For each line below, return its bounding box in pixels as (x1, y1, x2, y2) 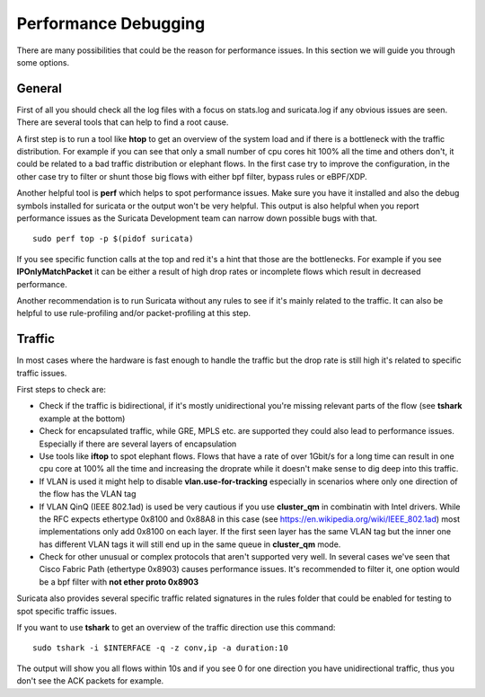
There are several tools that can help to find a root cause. (16, 117, 229, 128)
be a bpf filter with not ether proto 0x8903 (39, 576, 199, 587)
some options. (16, 57, 70, 67)
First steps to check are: (16, 384, 107, 394)
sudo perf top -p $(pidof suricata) (32, 234, 194, 244)
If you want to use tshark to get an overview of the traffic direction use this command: (16, 622, 336, 633)
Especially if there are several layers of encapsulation (39, 438, 237, 449)
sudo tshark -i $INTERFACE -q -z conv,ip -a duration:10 (32, 643, 289, 653)
